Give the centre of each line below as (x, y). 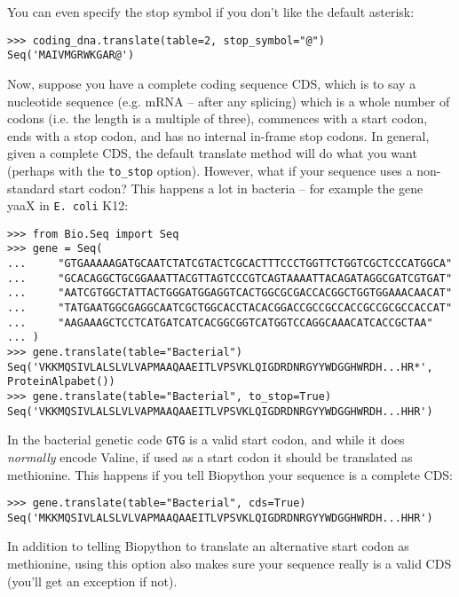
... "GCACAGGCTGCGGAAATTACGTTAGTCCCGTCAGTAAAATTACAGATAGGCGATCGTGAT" (230, 278)
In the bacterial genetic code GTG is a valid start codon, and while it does (206, 440)
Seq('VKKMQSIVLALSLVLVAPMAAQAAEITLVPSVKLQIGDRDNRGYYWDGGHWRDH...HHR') (220, 411)
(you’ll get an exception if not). (92, 581)
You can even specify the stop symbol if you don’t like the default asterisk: (211, 12)
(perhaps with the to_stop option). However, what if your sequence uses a (210, 170)
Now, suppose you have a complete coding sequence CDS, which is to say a (212, 83)
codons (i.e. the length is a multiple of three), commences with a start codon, (218, 118)
